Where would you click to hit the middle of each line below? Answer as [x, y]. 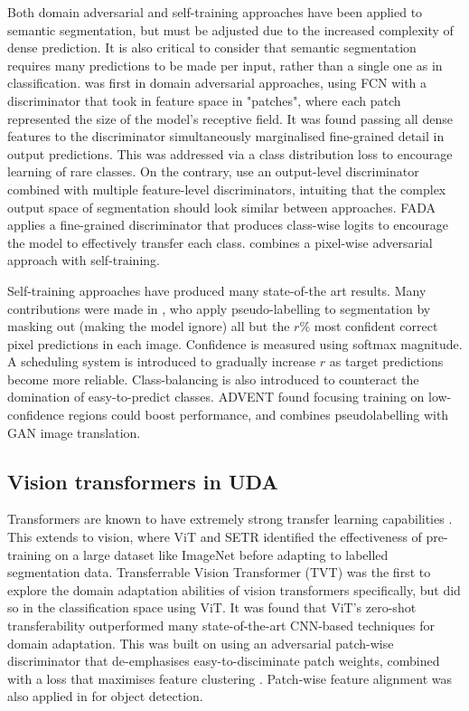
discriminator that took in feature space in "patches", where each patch [204, 100]
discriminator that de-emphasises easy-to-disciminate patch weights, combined [224, 661]
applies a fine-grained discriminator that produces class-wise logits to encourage [228, 225]
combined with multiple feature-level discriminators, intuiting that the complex [227, 189]
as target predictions [386, 361]
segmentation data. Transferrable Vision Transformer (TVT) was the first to [219, 572]
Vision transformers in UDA [143, 481]
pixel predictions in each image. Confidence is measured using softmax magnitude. [235, 343]
